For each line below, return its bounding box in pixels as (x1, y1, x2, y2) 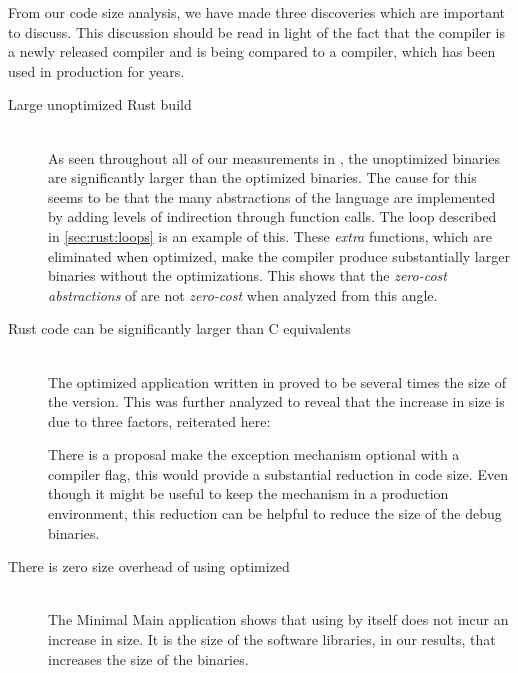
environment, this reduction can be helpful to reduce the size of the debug (48, 503, 502, 524)
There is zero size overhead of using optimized (8, 556, 290, 577)
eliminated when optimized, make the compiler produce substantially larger (48, 245, 510, 266)
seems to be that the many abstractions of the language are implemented (48, 186, 496, 207)
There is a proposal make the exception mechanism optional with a (48, 444, 460, 465)
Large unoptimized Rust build (8, 94, 192, 115)
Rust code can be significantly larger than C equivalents (8, 318, 351, 339)
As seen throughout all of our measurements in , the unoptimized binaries (48, 147, 501, 168)
